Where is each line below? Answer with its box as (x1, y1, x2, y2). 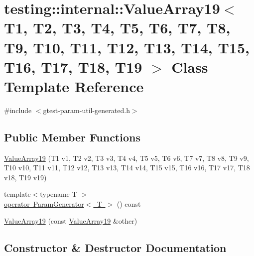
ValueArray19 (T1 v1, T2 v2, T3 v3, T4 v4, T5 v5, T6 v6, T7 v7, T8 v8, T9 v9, (4, 152, 249, 163)
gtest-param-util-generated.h (43, 105, 130, 115)
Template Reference (4, 76, 144, 96)
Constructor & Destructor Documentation (4, 240, 227, 255)
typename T (40, 189, 77, 199)
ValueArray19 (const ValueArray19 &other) (4, 215, 137, 226)
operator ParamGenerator (4, 199, 84, 209)
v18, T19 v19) (4, 172, 47, 182)
